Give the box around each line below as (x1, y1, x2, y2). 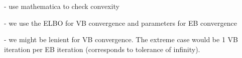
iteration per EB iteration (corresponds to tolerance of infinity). (4, 44, 200, 54)
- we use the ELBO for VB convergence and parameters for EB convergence (4, 17, 237, 28)
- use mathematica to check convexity (4, 1, 119, 11)
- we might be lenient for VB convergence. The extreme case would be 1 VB (4, 34, 238, 45)
